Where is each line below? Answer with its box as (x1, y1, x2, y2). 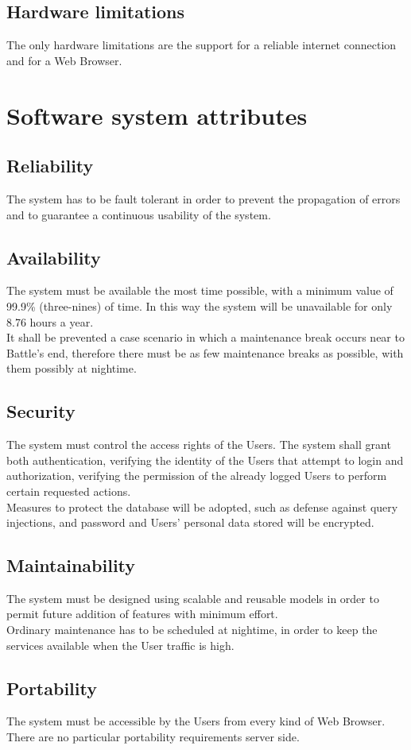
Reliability (6, 153, 94, 178)
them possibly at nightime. (6, 360, 137, 377)
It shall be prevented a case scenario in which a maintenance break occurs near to (6, 329, 405, 346)
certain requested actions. (6, 482, 131, 499)
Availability (6, 245, 101, 269)
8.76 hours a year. (6, 313, 94, 330)
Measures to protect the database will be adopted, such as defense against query (6, 498, 398, 515)
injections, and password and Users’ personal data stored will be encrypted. (6, 514, 374, 531)
